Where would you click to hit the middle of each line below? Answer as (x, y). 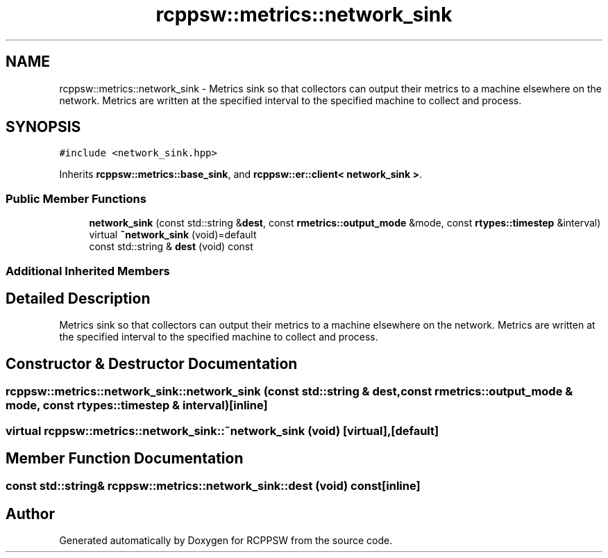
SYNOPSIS (43, 127)
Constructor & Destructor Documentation (152, 363)
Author (30, 514)
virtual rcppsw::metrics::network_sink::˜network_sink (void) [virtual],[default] (222, 430)
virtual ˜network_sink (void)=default (173, 235)
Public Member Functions (76, 198)
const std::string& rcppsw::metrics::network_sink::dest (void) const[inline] (213, 486)
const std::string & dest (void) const (171, 247)
